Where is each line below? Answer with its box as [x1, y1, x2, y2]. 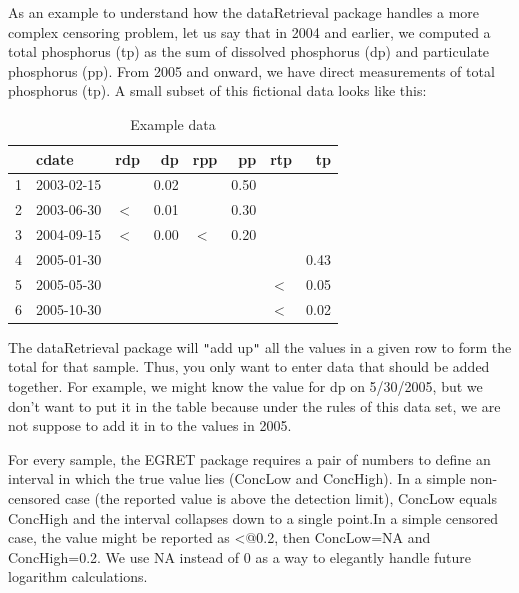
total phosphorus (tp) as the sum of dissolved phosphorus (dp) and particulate [8, 41, 490, 62]
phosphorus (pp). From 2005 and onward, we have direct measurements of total [8, 60, 495, 81]
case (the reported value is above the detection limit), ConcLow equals [64, 487, 498, 508]
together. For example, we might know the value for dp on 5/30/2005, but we [8, 375, 483, 396]
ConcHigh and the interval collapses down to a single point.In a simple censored [8, 507, 499, 528]
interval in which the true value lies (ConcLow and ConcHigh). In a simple [8, 468, 466, 489]
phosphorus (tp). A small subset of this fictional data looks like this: [8, 80, 427, 101]
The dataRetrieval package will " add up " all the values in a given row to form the [8, 336, 512, 357]
